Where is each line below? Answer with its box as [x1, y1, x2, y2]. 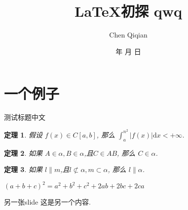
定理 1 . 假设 [4, 129, 42, 140]
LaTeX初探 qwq [75, 1, 182, 21]
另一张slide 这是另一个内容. [4, 197, 91, 207]
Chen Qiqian [109, 30, 148, 40]
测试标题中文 [4, 112, 45, 122]
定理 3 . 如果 [4, 164, 42, 175]
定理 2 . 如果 [4, 147, 42, 158]
